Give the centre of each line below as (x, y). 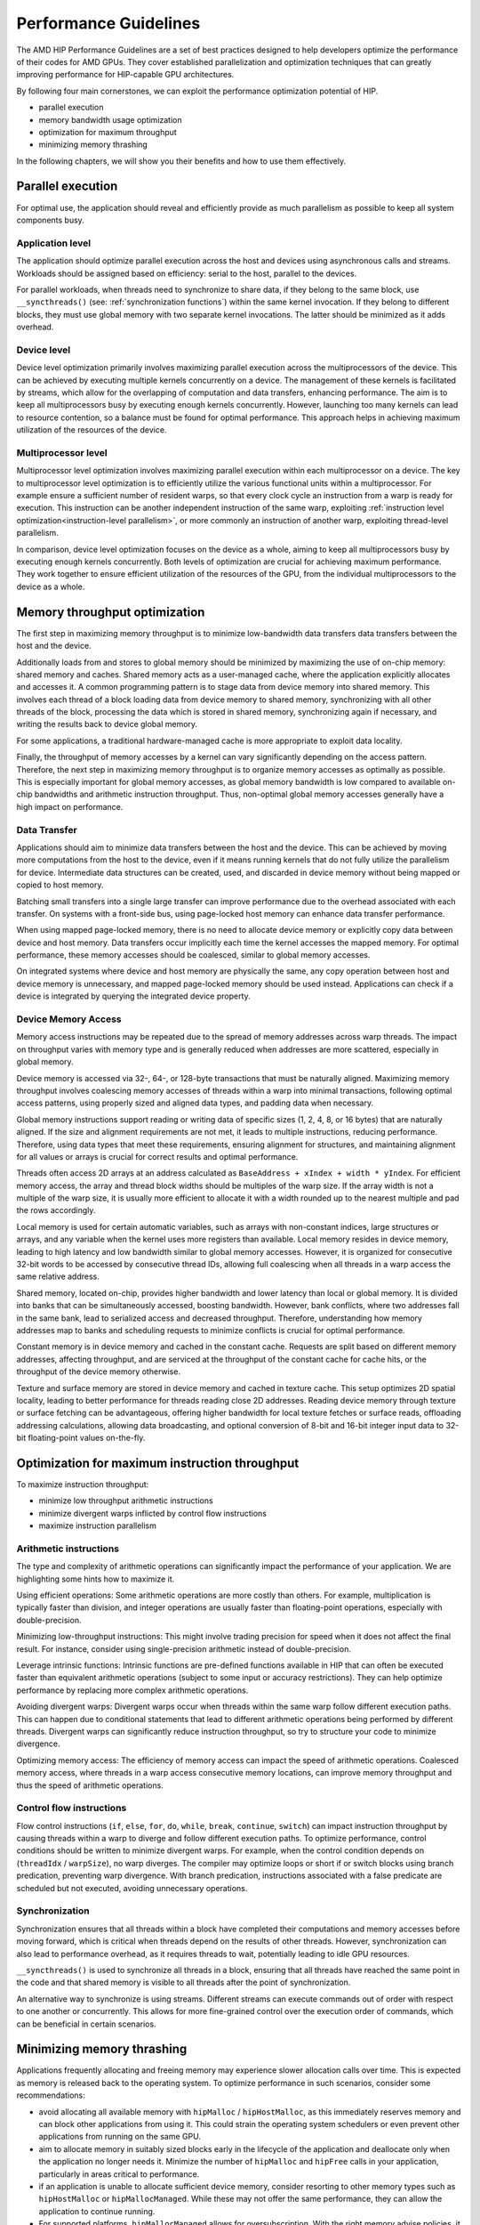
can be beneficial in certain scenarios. (86, 2024)
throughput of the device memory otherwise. (99, 1371)
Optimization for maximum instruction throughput (158, 1463)
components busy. (50, 220)
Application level (54, 243)
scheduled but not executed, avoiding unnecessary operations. (132, 1888)
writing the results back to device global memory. (107, 724)
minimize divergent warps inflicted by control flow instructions (152, 1513)
